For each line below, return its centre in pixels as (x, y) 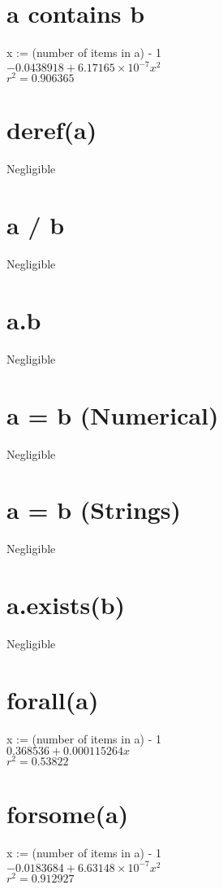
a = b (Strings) (94, 510)
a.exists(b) (66, 605)
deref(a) (52, 130)
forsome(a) (68, 813)
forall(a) (53, 699)
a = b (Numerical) (113, 414)
